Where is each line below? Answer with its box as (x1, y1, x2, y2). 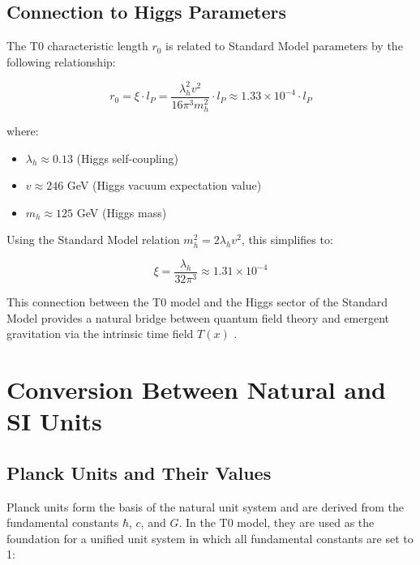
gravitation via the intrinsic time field (6, 325, 194, 342)
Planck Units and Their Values (6, 460, 272, 485)
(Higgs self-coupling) (76, 149, 178, 166)
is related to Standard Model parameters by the (165, 37, 403, 54)
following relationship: (6, 53, 116, 70)
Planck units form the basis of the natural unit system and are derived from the (6, 498, 405, 515)
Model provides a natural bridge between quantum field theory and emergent (6, 309, 390, 326)
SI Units (6, 404, 102, 438)
